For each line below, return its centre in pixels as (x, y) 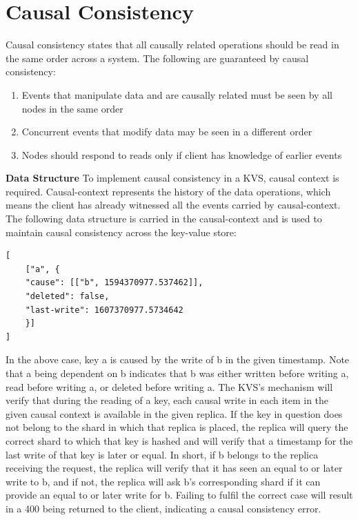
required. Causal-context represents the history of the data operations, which (168, 191)
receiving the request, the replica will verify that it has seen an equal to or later (174, 468)
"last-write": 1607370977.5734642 (104, 310)
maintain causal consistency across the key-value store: (121, 232)
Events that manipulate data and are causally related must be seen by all (177, 94)
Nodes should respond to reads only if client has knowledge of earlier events (182, 154)
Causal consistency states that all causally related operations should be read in (172, 45)
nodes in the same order (72, 108)
